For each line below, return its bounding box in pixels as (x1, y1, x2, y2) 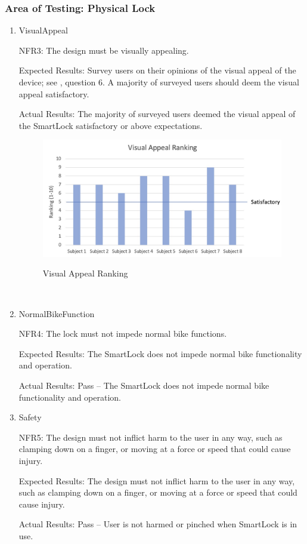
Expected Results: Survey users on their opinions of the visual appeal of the (18, 64, 296, 76)
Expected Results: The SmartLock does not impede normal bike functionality (18, 347, 302, 359)
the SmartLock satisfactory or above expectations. (18, 119, 203, 131)
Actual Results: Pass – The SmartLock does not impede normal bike (18, 379, 269, 391)
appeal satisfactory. (18, 87, 89, 100)
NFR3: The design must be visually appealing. (18, 44, 189, 56)
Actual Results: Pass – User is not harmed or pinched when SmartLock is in (18, 518, 297, 530)
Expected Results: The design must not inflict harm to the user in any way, (18, 474, 295, 487)
